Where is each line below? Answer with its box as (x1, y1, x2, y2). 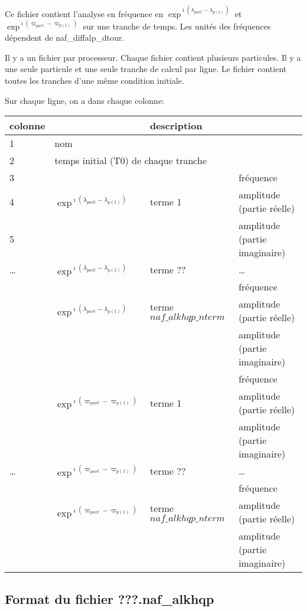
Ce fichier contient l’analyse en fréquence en (5, 7, 164, 19)
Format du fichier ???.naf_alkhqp (5, 589, 214, 607)
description (149, 119, 203, 133)
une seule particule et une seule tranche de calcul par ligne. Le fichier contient (5, 63, 287, 75)
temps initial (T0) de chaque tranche (54, 153, 207, 168)
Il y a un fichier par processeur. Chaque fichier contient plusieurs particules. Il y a (5, 51, 301, 63)
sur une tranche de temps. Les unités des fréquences (83, 19, 271, 32)
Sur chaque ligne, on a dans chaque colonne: (5, 94, 165, 106)
